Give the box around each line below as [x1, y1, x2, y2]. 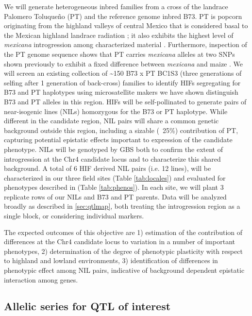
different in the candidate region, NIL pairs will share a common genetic [4, 116, 219, 126]
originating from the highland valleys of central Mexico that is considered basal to [4, 20, 248, 31]
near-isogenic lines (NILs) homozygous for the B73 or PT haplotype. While [4, 106, 228, 116]
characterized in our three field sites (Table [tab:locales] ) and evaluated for [4, 172, 226, 183]
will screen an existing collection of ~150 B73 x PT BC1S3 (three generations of [4, 68, 242, 78]
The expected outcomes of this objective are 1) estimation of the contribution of [4, 227, 243, 237]
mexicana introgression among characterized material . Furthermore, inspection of [4, 39, 247, 50]
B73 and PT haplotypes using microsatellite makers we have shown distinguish [4, 87, 238, 97]
